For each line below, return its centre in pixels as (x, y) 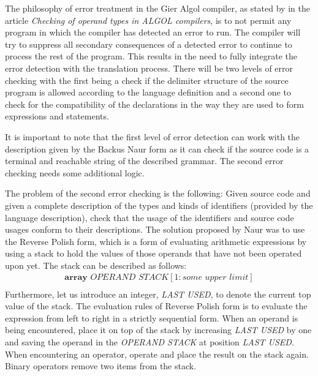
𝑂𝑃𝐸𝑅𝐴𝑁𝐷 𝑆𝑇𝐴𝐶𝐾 (130, 278)
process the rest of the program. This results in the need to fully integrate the (151, 56)
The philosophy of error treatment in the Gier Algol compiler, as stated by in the (157, 8)
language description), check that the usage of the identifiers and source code (150, 217)
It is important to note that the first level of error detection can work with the (153, 136)
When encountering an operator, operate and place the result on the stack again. (157, 354)
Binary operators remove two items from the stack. (101, 366)
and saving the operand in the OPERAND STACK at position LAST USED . (150, 341)
